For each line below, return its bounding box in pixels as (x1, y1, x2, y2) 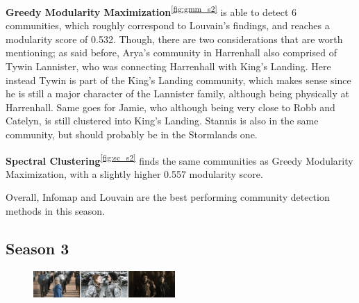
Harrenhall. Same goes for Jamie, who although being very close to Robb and (6, 99, 335, 114)
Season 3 (6, 238, 69, 259)
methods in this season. (6, 204, 106, 218)
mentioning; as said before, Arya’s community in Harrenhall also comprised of (6, 45, 337, 60)
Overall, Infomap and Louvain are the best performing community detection (6, 190, 330, 204)
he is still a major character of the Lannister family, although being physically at (6, 86, 349, 101)
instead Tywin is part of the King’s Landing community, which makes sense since (6, 72, 351, 87)
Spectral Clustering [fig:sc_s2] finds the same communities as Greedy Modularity (6, 151, 353, 167)
